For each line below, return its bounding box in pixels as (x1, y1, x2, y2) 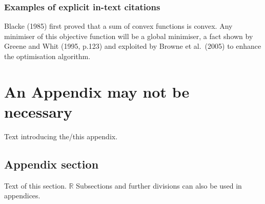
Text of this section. (4, 180, 67, 191)
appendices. (4, 190, 40, 201)
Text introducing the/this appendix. (4, 131, 118, 141)
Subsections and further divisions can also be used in (76, 180, 242, 191)
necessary (4, 101, 73, 122)
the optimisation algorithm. (4, 51, 91, 61)
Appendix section (4, 156, 99, 172)
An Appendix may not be (4, 81, 190, 102)
